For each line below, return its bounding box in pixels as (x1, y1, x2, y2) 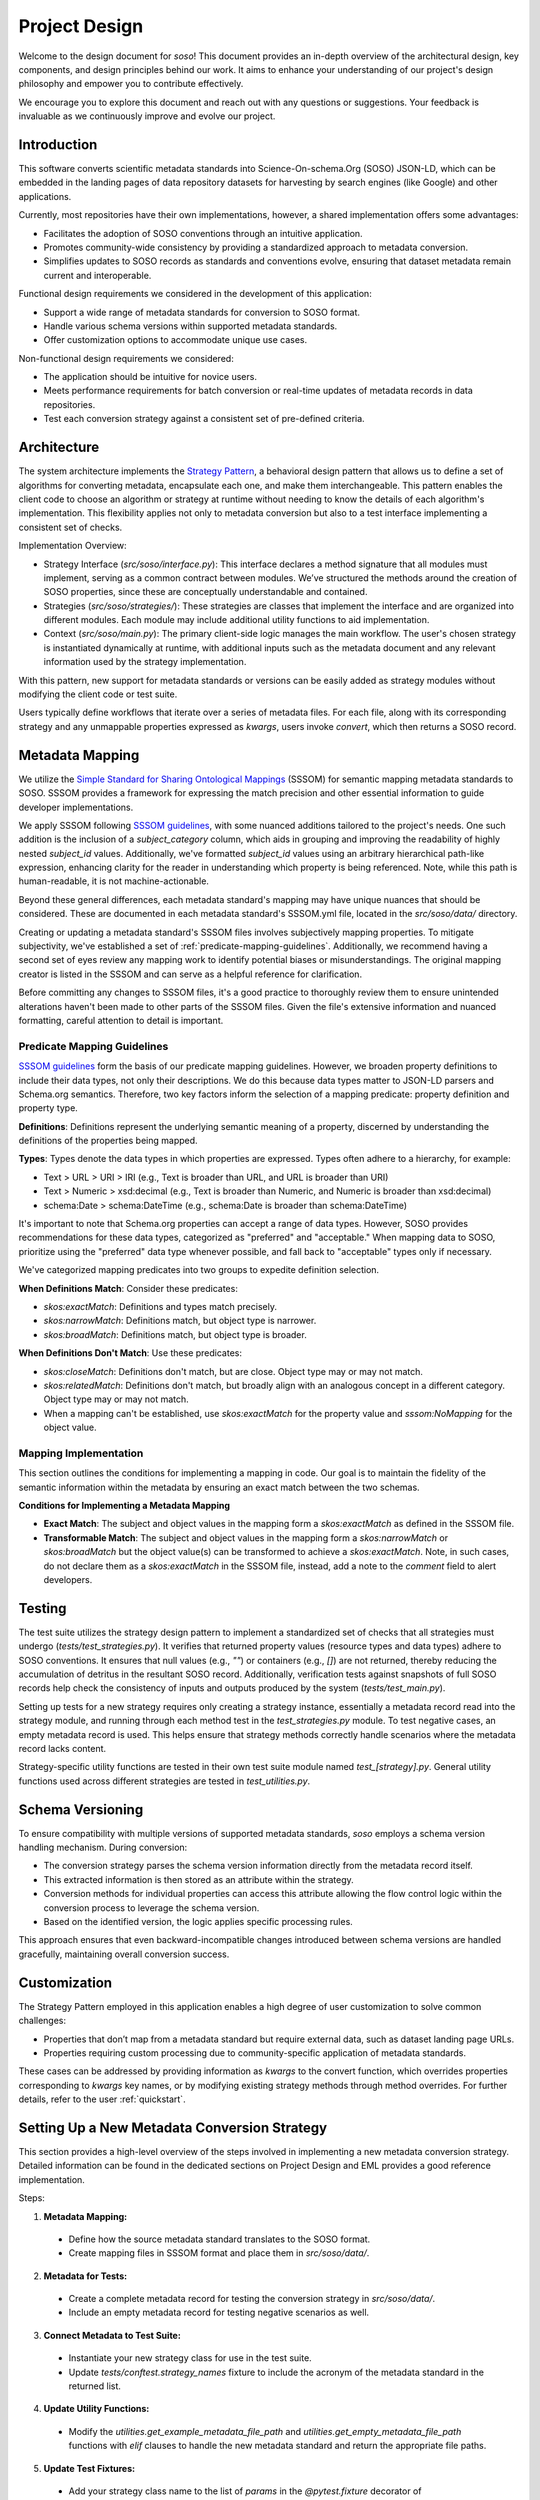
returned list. (68, 2380, 122, 2392)
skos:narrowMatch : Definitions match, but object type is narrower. (43, 1315, 317, 1327)
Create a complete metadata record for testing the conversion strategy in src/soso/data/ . (68, 2293, 436, 2305)
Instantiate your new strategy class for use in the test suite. (68, 2352, 312, 2364)
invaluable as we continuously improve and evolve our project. (18, 110, 276, 122)
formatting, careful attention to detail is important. (18, 1014, 224, 1026)
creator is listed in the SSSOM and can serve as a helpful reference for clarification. (18, 968, 363, 980)
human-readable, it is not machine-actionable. (18, 875, 210, 887)
